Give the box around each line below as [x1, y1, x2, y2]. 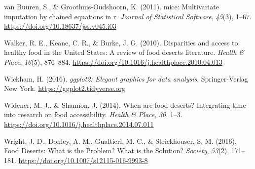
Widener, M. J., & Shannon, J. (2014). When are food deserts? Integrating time [4, 99, 246, 110]
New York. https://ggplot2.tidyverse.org [4, 83, 126, 93]
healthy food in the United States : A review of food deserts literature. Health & [4, 47, 245, 57]
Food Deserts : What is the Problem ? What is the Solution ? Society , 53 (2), [4, 145, 229, 156]
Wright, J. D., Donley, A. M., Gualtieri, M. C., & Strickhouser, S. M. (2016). [4, 135, 237, 146]
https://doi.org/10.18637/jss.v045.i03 [4, 21, 116, 31]
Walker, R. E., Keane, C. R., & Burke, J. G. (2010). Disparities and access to [4, 37, 238, 47]
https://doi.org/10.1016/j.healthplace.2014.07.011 [4, 119, 154, 129]
